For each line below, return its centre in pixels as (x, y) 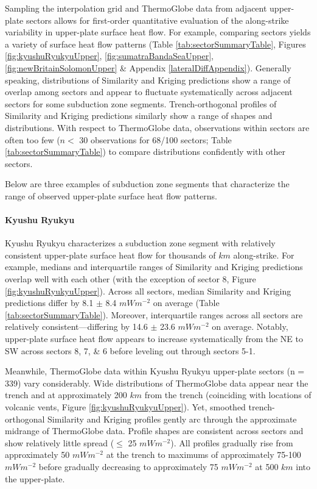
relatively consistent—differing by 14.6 (76, 327)
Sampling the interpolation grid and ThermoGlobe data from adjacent (136, 8)
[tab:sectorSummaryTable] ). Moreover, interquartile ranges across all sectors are (154, 314)
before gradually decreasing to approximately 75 (128, 466)
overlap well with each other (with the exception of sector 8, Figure (131, 279)
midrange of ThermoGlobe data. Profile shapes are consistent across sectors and (154, 431)
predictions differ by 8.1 (49, 303)
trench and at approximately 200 (66, 395)
